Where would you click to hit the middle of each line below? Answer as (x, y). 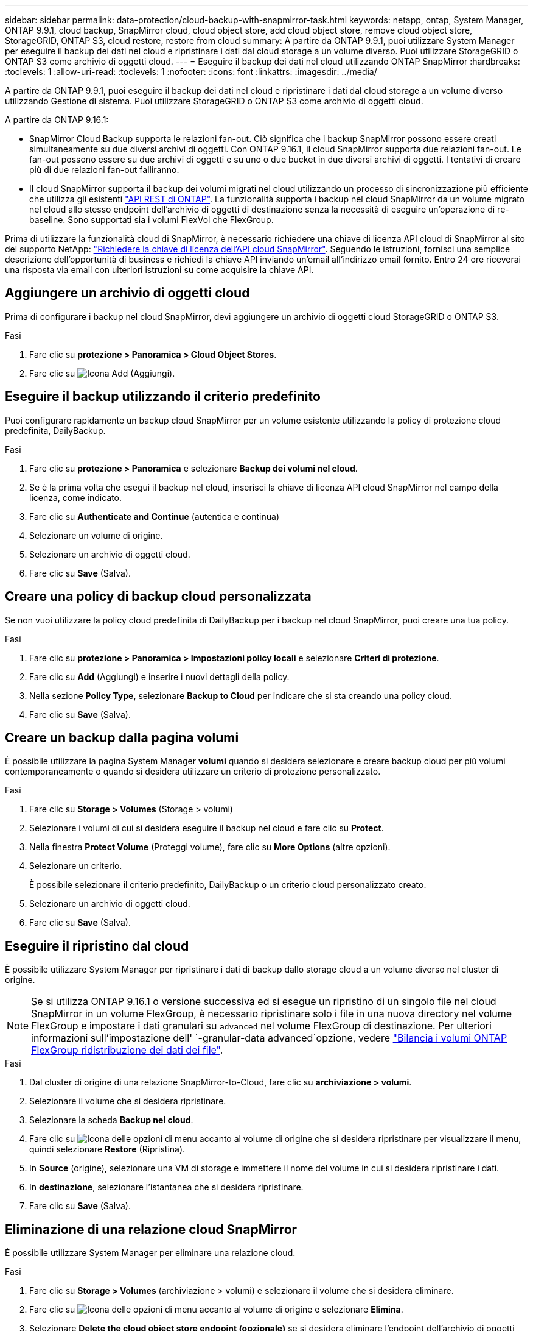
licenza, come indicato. (76, 497)
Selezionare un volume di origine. (96, 535)
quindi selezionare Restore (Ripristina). (107, 1149)
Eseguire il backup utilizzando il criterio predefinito (163, 397)
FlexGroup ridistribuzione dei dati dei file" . (127, 1050)
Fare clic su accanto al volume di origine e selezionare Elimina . (216, 1310)
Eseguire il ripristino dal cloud (97, 946)
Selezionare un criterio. (76, 866)
